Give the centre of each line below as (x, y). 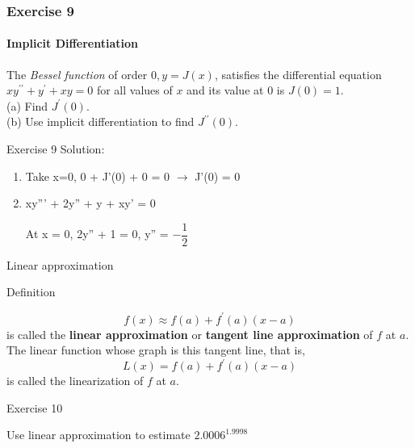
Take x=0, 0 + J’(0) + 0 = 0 (98, 176)
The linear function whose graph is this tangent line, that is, (156, 350)
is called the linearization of (75, 381)
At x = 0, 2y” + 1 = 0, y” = (97, 234)
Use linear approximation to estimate (99, 435)
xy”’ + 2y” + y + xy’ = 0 (90, 203)
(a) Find (27, 105)
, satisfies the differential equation (298, 74)
